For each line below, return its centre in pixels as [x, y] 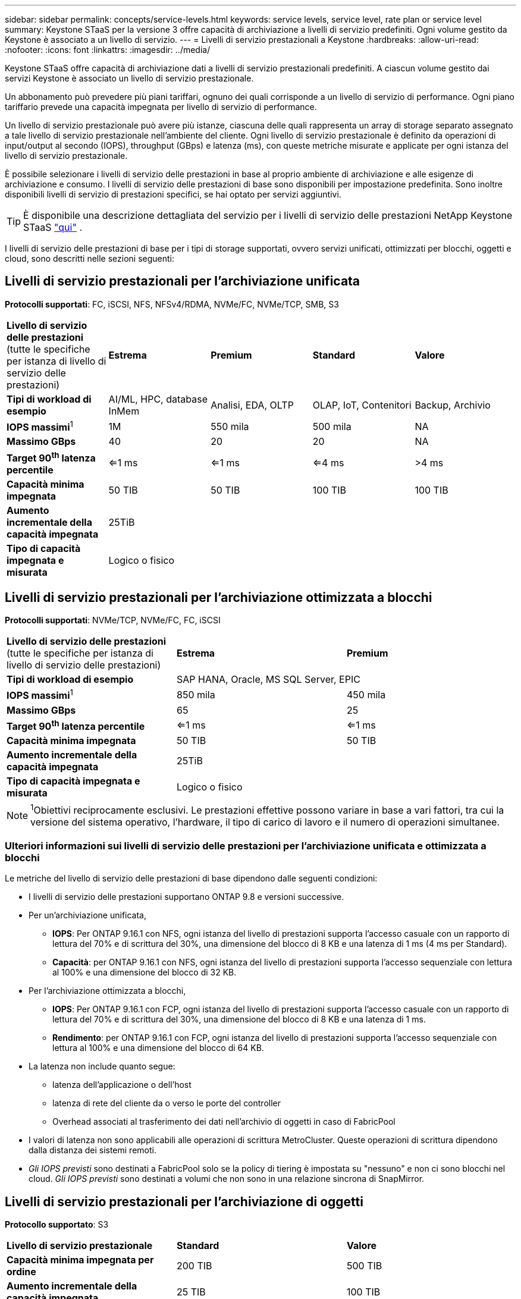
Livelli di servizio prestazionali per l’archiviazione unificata [183, 281]
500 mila [332, 426]
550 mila [230, 426]
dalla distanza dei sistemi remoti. [92, 1150]
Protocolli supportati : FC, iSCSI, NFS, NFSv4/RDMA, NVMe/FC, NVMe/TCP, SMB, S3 [172, 304]
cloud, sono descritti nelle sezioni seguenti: [90, 258]
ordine [21, 1271]
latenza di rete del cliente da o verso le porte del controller [167, 1103]
